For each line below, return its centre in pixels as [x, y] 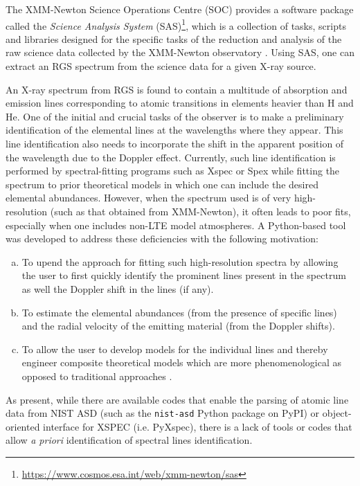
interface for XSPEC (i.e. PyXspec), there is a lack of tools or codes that [198, 426]
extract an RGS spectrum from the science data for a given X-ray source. [161, 66]
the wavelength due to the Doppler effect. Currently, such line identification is [171, 157]
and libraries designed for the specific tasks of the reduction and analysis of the [174, 38]
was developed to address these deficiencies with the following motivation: [162, 238]
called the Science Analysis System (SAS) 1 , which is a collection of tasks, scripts [176, 24]
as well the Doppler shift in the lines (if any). [118, 288]
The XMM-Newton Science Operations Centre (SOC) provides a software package [180, 9]
